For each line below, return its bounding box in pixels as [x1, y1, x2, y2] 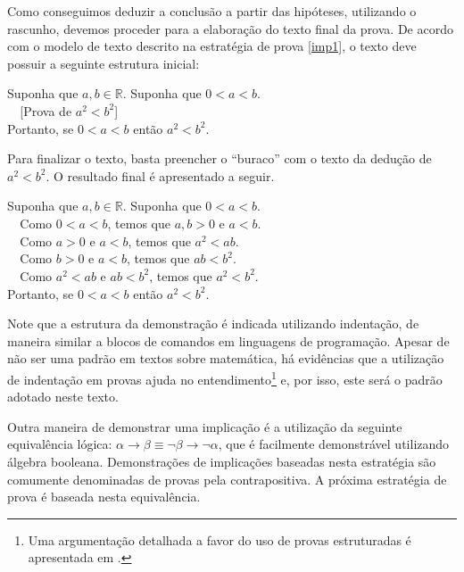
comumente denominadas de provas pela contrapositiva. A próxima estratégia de [7, 469, 447, 488]
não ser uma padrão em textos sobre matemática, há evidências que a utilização [7, 349, 444, 368]
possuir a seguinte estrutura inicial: [7, 54, 200, 72]
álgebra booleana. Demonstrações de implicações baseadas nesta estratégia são [7, 452, 436, 471]
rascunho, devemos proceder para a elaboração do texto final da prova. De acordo [7, 19, 453, 37]
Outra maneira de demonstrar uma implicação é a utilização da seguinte [7, 417, 402, 435]
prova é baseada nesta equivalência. [7, 487, 201, 506]
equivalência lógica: [7, 435, 112, 453]
